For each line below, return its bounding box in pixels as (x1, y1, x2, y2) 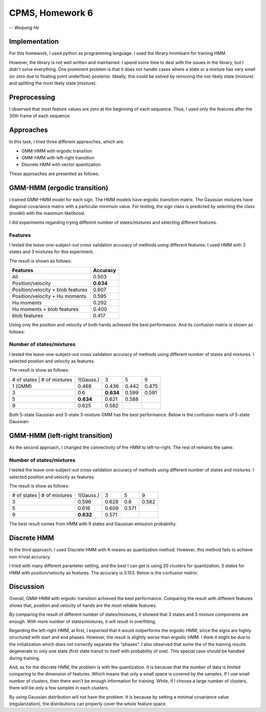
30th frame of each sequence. (9, 113, 71, 119)
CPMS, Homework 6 (9, 7, 93, 18)
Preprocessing (9, 93, 55, 101)
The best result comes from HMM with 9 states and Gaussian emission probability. (9, 521, 177, 527)
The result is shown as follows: (9, 258, 72, 264)
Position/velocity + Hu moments (12, 293, 87, 300)
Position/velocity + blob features (12, 286, 88, 293)
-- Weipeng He (9, 25, 39, 31)
